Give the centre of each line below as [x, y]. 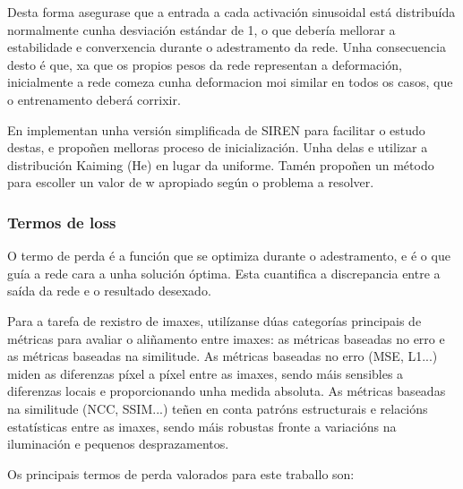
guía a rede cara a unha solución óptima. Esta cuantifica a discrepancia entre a [224, 273]
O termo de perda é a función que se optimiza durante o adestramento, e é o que [229, 256]
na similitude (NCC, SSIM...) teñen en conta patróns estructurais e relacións [218, 408]
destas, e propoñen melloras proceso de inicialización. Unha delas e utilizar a [218, 147]
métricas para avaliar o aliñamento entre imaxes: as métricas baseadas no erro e [226, 338]
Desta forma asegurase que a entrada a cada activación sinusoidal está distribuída [231, 12]
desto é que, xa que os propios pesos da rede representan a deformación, [205, 64]
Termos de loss [62, 222]
